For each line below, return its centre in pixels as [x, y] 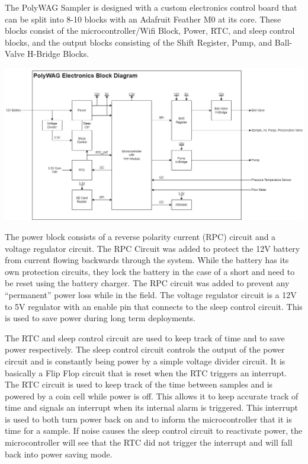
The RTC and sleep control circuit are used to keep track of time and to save [145, 337]
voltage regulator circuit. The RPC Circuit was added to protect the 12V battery [153, 248]
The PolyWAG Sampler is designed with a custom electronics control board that [151, 7]
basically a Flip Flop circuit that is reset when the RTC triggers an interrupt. [146, 372]
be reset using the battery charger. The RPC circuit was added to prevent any [147, 283]
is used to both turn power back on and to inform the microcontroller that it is [148, 419]
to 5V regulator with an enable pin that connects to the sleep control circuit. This [154, 306]
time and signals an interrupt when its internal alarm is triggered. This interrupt [152, 407]
